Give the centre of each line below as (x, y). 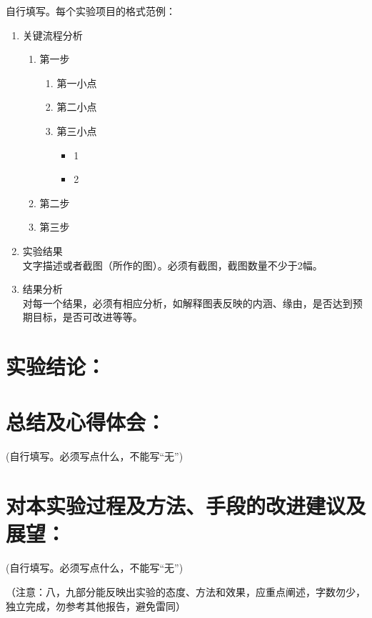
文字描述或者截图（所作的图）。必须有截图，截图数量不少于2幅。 (172, 265)
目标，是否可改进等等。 (87, 317)
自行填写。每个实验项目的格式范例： (91, 11)
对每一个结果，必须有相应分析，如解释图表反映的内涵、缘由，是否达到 (187, 303)
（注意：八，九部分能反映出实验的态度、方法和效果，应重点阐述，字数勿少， (186, 591)
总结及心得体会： (86, 422)
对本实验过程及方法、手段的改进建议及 (186, 505)
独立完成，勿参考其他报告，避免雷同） (96, 605)
